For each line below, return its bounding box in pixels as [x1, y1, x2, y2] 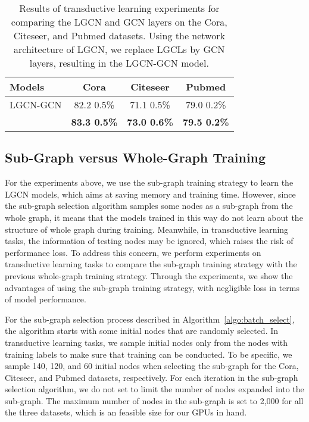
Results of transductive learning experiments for [19, 1, 220, 15]
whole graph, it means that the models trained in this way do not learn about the [5, 211, 303, 223]
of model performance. [5, 293, 86, 305]
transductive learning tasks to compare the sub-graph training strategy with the [5, 258, 297, 270]
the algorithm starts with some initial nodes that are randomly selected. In [5, 324, 279, 337]
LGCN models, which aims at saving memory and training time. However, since [5, 187, 296, 200]
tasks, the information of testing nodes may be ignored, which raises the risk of [5, 235, 294, 247]
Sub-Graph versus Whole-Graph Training [5, 148, 266, 167]
